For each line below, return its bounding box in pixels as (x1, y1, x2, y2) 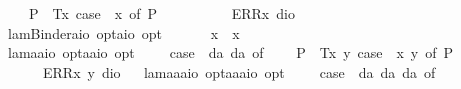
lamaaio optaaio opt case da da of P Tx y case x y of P (7, 42, 454, 63)
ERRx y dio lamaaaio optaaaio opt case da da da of (42, 61, 436, 82)
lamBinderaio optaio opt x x (7, 22, 240, 43)
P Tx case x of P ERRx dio (28, 3, 295, 23)
